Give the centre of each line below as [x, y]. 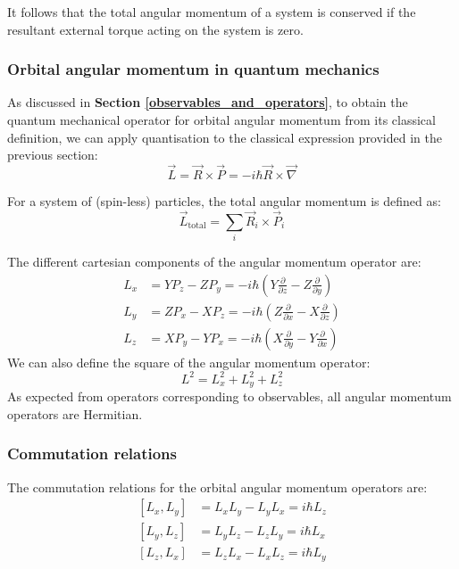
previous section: [53, 155]
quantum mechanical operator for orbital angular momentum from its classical [221, 120]
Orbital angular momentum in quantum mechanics [193, 69]
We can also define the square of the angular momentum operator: [189, 362]
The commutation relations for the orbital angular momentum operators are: [217, 487]
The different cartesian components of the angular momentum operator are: [214, 262]
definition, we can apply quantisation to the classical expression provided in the [225, 137]
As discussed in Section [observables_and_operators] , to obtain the [208, 102]
